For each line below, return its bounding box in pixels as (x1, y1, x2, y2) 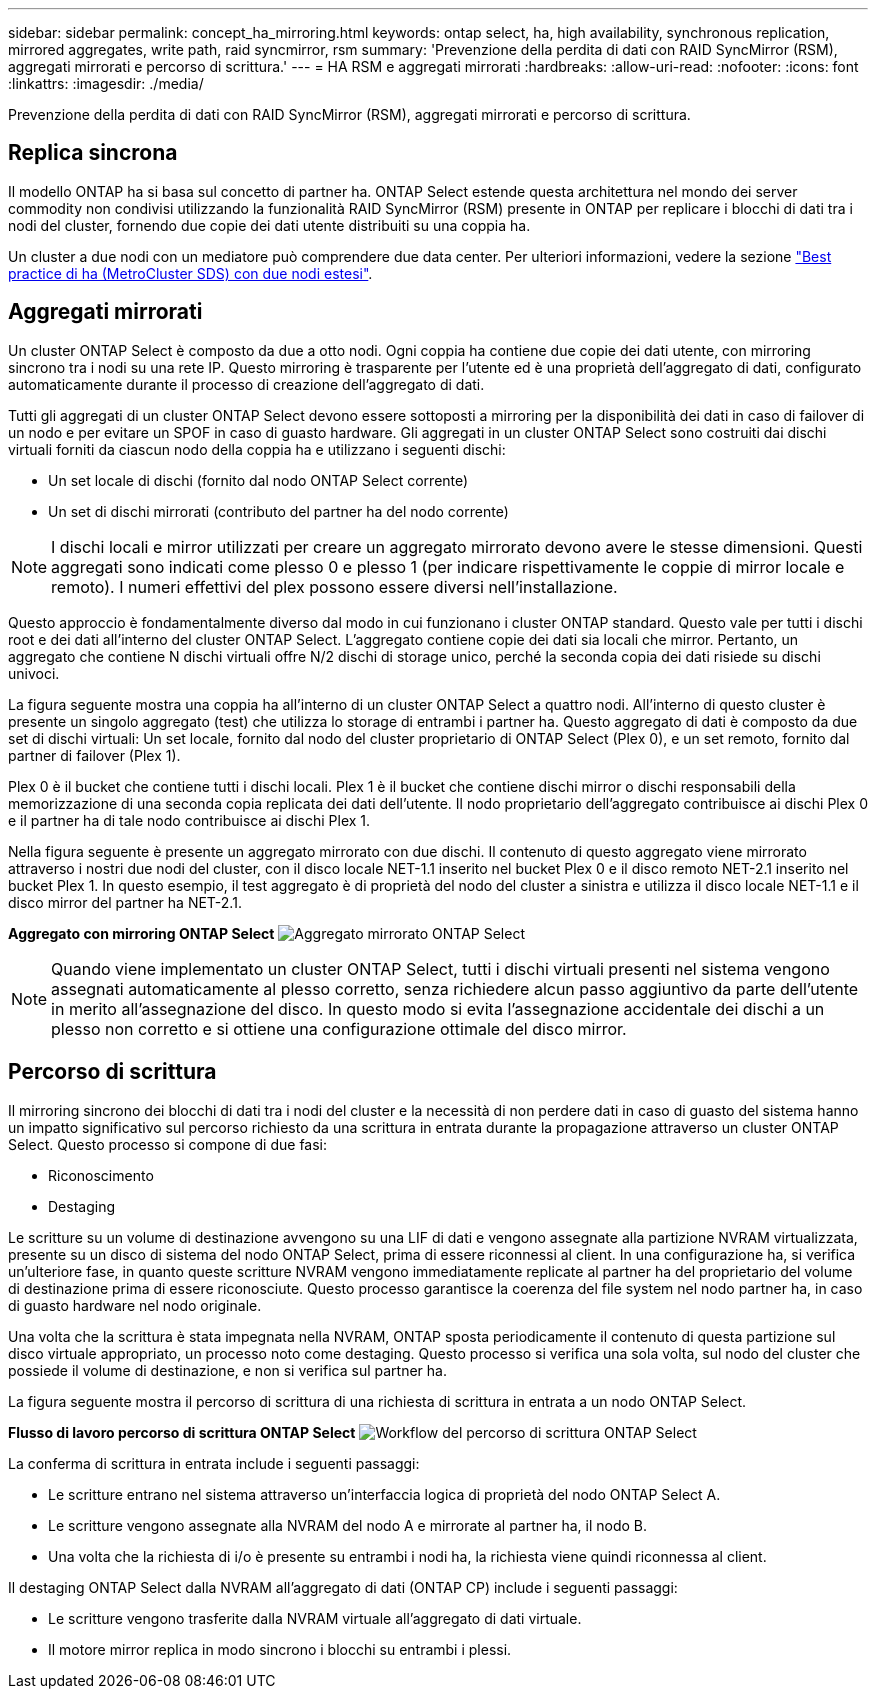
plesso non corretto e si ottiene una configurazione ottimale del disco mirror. (51, 1018, 627, 1039)
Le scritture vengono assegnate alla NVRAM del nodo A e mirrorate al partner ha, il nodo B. (48, 1516, 647, 1534)
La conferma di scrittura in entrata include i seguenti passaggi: (8, 1454, 420, 1472)
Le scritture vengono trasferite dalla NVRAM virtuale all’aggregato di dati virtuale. (48, 1609, 582, 1627)
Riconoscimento (48, 1166, 154, 1184)
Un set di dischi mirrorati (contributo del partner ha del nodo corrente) (48, 502, 509, 520)
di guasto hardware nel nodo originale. (8, 1296, 262, 1314)
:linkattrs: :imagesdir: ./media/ (8, 75, 204, 92)
